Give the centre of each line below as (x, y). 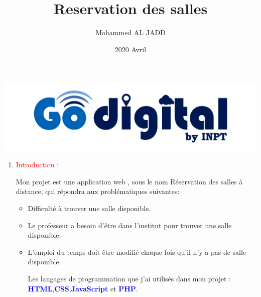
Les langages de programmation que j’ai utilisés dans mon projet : (129, 278)
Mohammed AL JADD (130, 32)
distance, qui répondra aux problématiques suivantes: (98, 191)
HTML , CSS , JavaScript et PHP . (83, 288)
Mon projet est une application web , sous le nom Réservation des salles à (129, 181)
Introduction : (37, 165)
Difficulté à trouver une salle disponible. (89, 208)
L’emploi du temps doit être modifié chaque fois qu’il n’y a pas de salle (137, 252)
